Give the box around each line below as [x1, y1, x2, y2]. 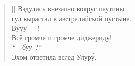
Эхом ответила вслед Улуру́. [11, 51, 97, 62]
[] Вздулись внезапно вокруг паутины [11, 3, 124, 13]
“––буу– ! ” [11, 42, 41, 52]
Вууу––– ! [11, 23, 39, 33]
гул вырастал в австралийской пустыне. [11, 13, 132, 23]
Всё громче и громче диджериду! [11, 32, 112, 42]
